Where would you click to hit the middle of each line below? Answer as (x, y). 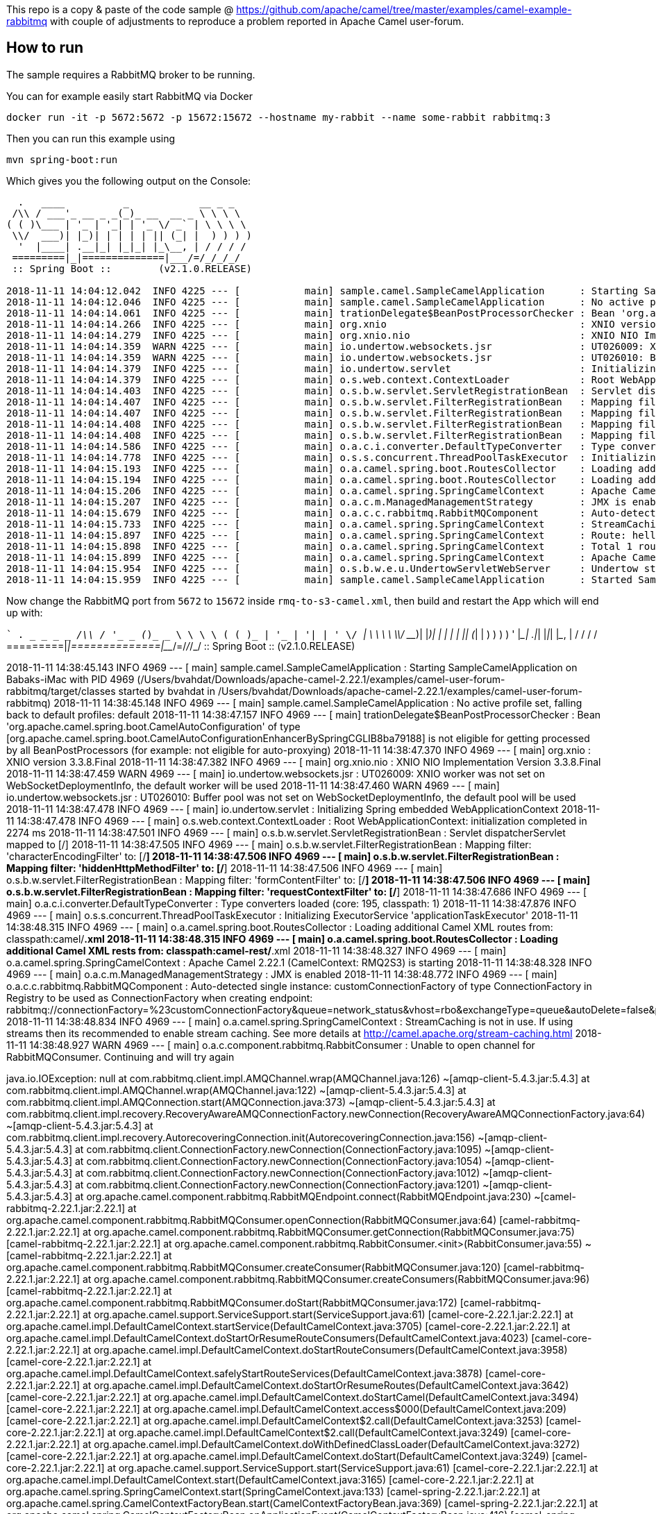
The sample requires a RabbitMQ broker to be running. (131, 74)
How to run (45, 48)
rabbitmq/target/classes (61, 691)
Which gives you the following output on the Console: (129, 180)
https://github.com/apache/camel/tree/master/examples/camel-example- (404, 9)
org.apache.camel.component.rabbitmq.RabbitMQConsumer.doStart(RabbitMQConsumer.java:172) (232, 1302)
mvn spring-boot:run (62, 159)
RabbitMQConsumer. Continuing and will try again (120, 1057)
